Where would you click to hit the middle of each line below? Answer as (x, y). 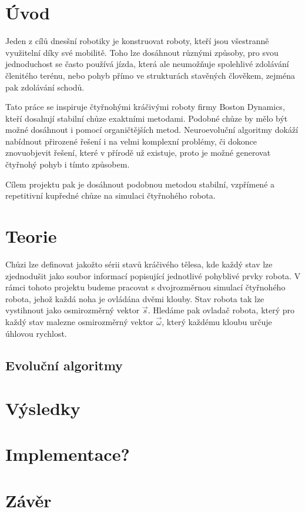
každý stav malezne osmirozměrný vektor (79, 321)
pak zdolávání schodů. (45, 87)
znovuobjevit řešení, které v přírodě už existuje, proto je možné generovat (138, 153)
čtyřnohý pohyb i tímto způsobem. (68, 164)
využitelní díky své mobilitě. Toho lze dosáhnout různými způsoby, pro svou (142, 52)
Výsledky (43, 408)
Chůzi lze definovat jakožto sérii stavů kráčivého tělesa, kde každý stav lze (139, 264)
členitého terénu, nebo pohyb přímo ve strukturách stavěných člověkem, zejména (150, 75)
